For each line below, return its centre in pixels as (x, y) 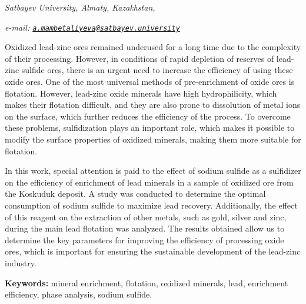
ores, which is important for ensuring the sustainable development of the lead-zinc (153, 251)
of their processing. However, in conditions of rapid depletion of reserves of (139, 58)
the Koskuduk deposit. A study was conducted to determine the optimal (135, 194)
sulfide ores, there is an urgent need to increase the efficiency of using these (157, 70)
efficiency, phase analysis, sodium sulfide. (79, 294)
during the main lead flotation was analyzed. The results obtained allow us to (145, 228)
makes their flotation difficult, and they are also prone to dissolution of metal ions (153, 105)
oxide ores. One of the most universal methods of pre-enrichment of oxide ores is (150, 82)
